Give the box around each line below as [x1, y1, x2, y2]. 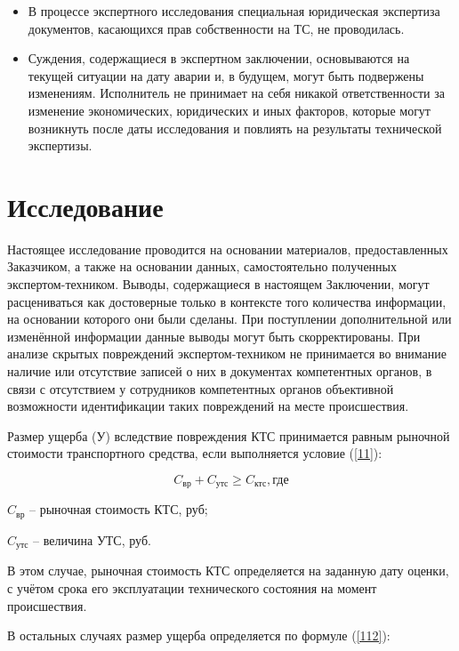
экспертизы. [28, 136, 93, 155]
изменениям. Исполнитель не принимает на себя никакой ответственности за [28, 84, 445, 102]
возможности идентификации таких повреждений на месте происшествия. [7, 397, 409, 415]
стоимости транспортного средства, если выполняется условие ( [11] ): [7, 444, 382, 462]
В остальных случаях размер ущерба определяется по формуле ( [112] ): [7, 626, 391, 645]
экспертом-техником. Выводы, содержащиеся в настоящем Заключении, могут [7, 275, 430, 293]
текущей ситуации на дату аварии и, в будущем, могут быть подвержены [28, 66, 424, 84]
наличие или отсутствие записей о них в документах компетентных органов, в [7, 362, 432, 381]
